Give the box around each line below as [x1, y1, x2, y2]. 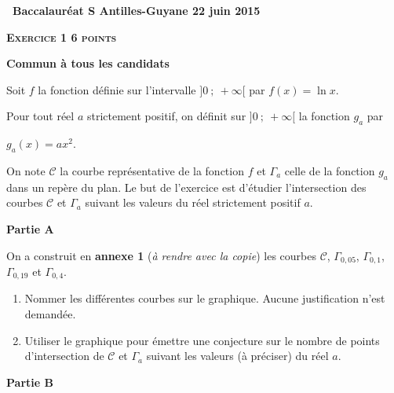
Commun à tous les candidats [6, 55, 170, 72]
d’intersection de [24, 347, 104, 364]
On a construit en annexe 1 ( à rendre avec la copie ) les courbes [6, 247, 316, 263]
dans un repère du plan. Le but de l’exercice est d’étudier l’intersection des [6, 178, 367, 195]
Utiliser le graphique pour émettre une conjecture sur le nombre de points [24, 332, 380, 348]
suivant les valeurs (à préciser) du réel [146, 347, 329, 364]
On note [6, 162, 46, 178]
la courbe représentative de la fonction [60, 162, 244, 178]
